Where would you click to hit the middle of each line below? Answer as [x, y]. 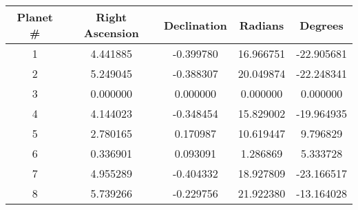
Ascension [111, 33]
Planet [35, 17]
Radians [262, 25]
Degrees [322, 25]
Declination [195, 25]
